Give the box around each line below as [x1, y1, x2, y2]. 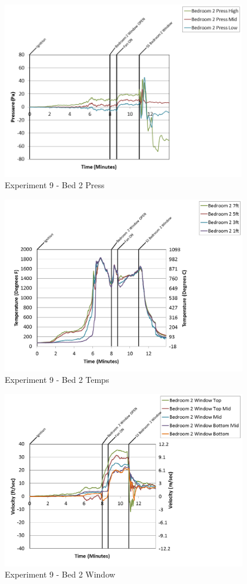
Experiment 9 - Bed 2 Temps [5, 373, 109, 386]
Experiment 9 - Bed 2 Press [5, 179, 105, 191]
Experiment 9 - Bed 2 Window [5, 568, 115, 580]
